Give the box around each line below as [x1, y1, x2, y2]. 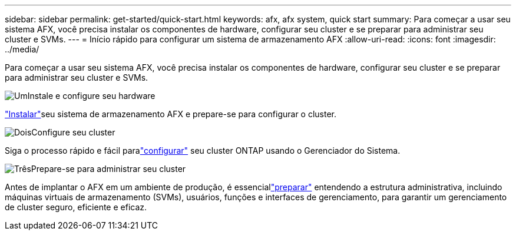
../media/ [5, 44, 39, 54]
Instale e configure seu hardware [27, 91, 156, 101]
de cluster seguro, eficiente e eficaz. [5, 202, 147, 212]
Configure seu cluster [31, 127, 115, 137]
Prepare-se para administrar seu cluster [31, 164, 186, 174]
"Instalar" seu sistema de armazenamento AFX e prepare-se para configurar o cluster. [5, 109, 337, 119]
